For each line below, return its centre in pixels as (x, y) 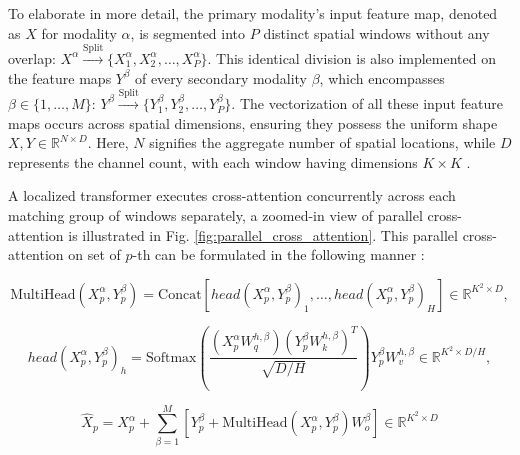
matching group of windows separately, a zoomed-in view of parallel (215, 214)
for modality (79, 32)
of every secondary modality (221, 77)
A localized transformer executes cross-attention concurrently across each (232, 195)
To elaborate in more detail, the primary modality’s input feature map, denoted (253, 13)
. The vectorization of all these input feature (367, 102)
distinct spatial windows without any (376, 32)
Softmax (171, 357)
